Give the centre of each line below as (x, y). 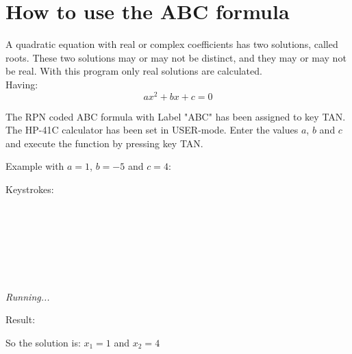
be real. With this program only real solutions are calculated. (134, 71)
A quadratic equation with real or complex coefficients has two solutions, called (172, 44)
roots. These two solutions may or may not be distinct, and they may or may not (176, 57)
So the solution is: (43, 342)
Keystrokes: (30, 189)
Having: (22, 84)
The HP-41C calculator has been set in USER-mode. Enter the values (152, 130)
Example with (35, 166)
